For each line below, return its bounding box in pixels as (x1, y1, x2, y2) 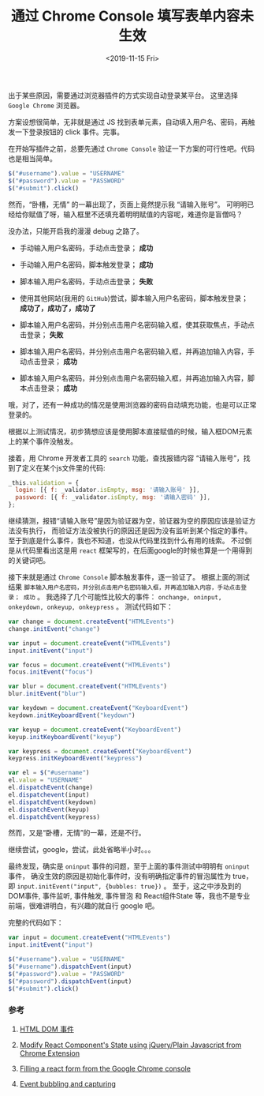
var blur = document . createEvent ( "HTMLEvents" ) (8, 682, 168, 691)
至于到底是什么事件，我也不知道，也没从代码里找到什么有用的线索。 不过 (8, 536, 245, 546)
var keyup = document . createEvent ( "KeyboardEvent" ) (8, 726, 181, 734)
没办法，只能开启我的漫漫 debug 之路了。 (8, 226, 144, 235)
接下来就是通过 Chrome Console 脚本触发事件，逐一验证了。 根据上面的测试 (8, 572, 251, 582)
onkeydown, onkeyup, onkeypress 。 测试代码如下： (8, 602, 173, 612)
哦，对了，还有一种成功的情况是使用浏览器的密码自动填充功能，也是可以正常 (8, 400, 257, 409)
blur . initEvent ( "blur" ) (8, 690, 87, 698)
